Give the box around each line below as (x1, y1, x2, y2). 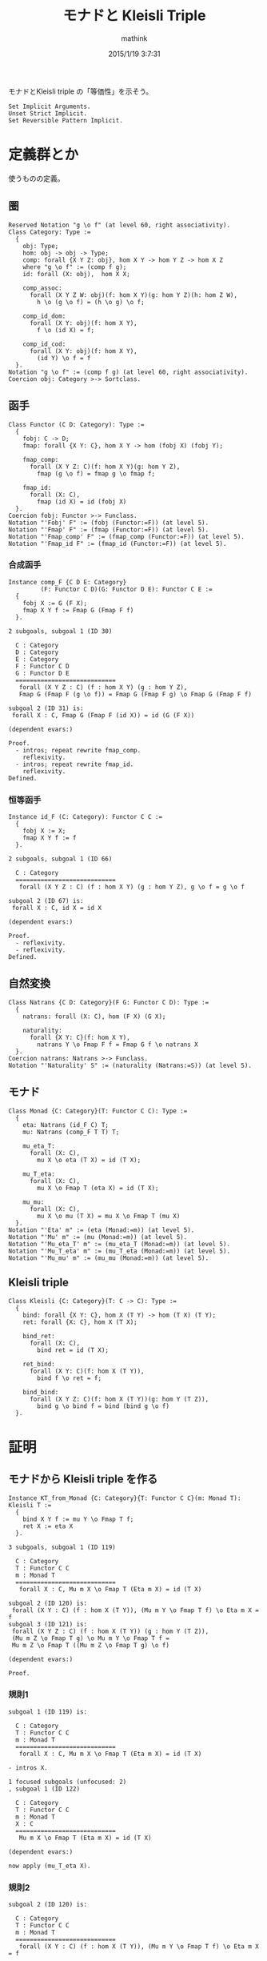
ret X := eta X (22, 1522, 74, 1530)
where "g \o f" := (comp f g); (22, 263, 127, 271)
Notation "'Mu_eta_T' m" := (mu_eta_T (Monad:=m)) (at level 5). (8, 1240, 230, 1248)
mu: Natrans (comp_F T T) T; (22, 1128, 120, 1136)
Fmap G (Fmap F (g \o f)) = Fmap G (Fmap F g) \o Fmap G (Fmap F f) (18, 690, 252, 698)
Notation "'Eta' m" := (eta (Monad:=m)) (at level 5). (8, 1225, 195, 1234)
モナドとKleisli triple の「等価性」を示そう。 (8, 86, 153, 96)
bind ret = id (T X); (37, 1345, 110, 1354)
